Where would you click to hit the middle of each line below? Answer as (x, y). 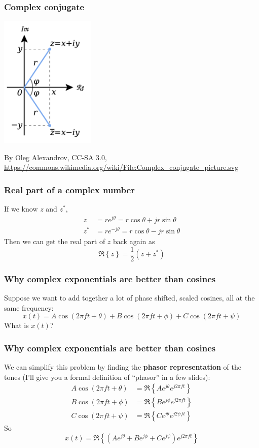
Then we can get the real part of (55, 241)
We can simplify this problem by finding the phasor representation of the (123, 366)
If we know (21, 209)
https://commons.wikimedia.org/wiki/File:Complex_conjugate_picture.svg (121, 167)
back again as (134, 241)
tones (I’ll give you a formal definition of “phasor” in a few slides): (107, 377)
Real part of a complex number (69, 189)
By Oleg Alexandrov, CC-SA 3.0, (55, 157)
